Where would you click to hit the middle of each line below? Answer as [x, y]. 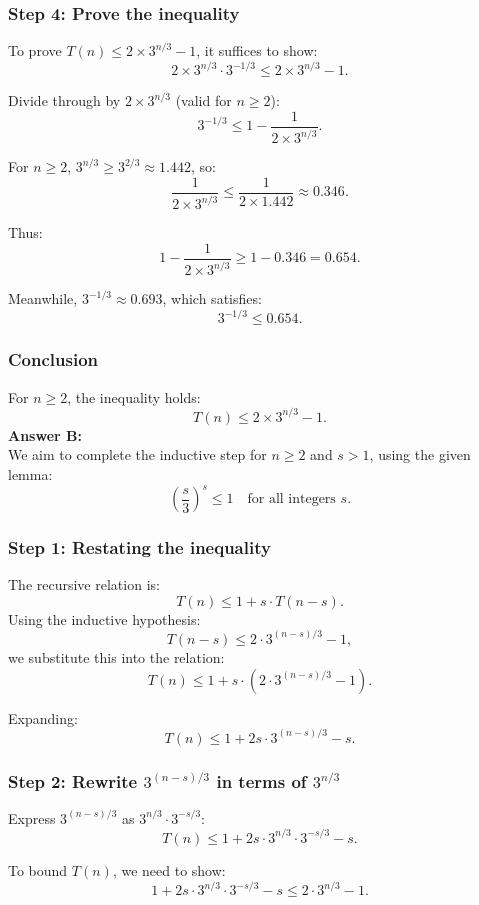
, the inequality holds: [134, 396]
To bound [38, 869]
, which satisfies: [212, 298]
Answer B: [45, 434]
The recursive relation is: [84, 584]
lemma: [30, 473]
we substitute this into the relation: [116, 656]
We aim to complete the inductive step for [137, 454]
